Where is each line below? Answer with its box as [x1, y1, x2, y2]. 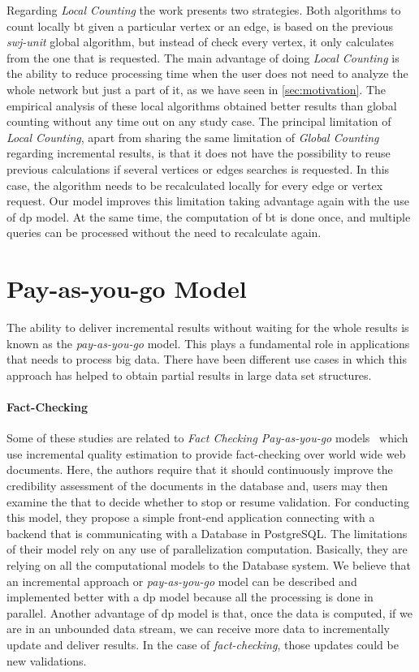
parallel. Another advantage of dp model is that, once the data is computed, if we [6, 604, 413, 621]
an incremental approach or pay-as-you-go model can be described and [6, 572, 357, 589]
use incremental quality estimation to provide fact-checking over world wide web [6, 445, 406, 462]
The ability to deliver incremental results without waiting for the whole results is [6, 319, 409, 336]
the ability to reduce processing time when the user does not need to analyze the [6, 65, 408, 82]
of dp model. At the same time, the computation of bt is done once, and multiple [6, 208, 411, 225]
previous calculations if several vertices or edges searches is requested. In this [6, 160, 390, 177]
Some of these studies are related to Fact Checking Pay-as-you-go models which [6, 429, 408, 446]
